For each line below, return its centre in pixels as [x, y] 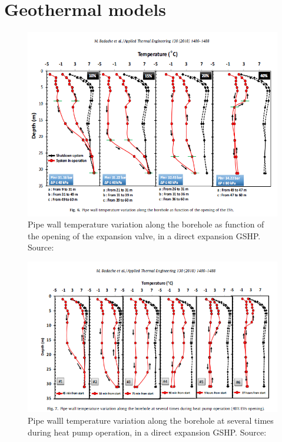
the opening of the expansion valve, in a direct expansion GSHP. [144, 235]
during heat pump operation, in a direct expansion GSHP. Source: [147, 432]
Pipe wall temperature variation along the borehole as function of [146, 224]
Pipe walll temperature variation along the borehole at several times [151, 420]
